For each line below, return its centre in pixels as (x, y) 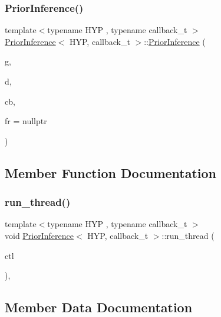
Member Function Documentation (111, 172)
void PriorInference (39, 235)
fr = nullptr (26, 121)
